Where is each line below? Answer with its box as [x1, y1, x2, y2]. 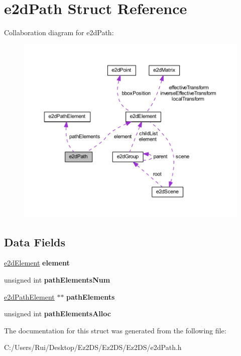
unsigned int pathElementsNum [4, 275, 110, 285]
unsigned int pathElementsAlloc [4, 308, 111, 319]
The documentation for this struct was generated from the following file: [4, 325, 226, 335]
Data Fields [4, 234, 66, 249]
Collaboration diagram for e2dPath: [4, 27, 114, 38]
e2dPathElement [4, 291, 55, 302]
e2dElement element [4, 257, 70, 268]
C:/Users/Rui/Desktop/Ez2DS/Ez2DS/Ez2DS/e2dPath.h [4, 342, 182, 352]
